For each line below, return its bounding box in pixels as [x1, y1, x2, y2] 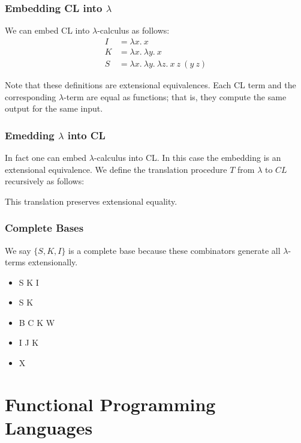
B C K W [19, 316, 55, 328]
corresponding [5, 90, 56, 103]
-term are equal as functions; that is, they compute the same [64, 90, 287, 103]
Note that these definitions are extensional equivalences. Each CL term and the [5, 78, 296, 91]
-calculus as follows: [97, 24, 170, 37]
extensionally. [28, 256, 78, 268]
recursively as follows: [5, 175, 85, 187]
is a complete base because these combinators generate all [68, 244, 281, 256]
